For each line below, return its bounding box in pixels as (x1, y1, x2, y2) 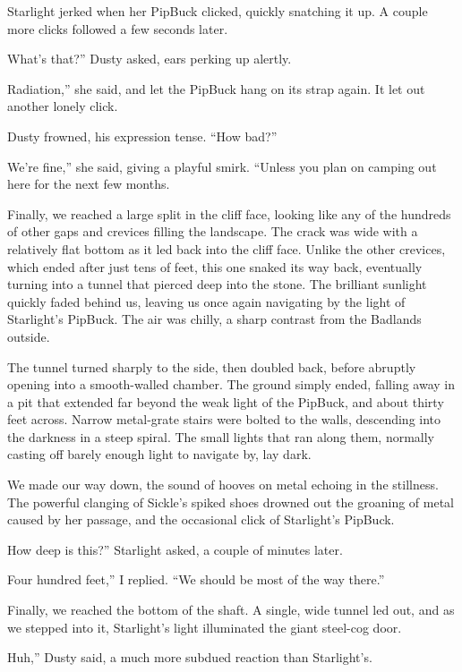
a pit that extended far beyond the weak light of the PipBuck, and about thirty (7, 392, 444, 411)
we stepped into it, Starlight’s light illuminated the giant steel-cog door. (7, 617, 402, 636)
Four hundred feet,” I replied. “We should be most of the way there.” (7, 570, 385, 589)
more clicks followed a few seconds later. (7, 19, 228, 38)
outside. (7, 327, 50, 345)
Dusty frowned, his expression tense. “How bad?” (7, 126, 278, 145)
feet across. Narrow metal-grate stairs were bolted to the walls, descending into (7, 410, 441, 429)
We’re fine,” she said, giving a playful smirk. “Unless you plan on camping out (7, 157, 437, 175)
